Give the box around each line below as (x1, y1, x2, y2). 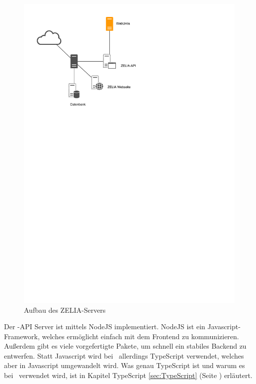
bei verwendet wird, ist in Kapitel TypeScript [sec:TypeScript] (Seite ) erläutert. (4, 370, 253, 381)
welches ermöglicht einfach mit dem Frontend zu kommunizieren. (42, 331, 239, 341)
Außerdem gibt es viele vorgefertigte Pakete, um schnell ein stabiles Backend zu (4, 341, 247, 351)
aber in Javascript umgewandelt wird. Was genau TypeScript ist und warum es (4, 360, 245, 371)
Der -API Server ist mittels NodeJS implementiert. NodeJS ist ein (4, 321, 205, 332)
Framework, (4, 331, 40, 341)
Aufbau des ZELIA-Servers (24, 304, 106, 315)
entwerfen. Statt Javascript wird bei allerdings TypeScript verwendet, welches (4, 350, 244, 361)
